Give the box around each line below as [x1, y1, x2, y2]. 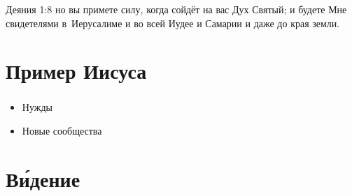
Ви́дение [6, 164, 80, 193]
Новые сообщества [22, 123, 102, 137]
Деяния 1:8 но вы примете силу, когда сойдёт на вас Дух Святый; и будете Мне [6, 1, 347, 16]
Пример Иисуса [6, 56, 147, 85]
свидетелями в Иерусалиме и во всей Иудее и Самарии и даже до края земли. [6, 15, 340, 30]
